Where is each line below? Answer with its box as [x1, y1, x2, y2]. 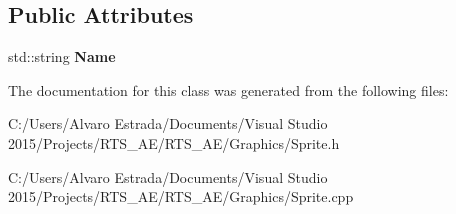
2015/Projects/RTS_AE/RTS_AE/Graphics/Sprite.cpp [8, 186, 354, 207]
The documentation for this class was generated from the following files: [8, 79, 449, 100]
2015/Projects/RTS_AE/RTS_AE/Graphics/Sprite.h [8, 132, 340, 153]
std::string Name [8, 46, 116, 67]
